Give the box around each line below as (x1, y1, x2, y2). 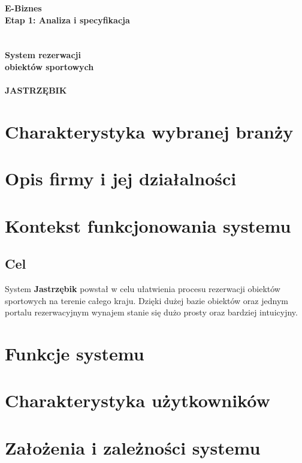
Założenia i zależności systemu (5, 435, 261, 459)
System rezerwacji (5, 49, 81, 61)
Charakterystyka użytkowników (5, 388, 270, 413)
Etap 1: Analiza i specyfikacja (5, 13, 130, 26)
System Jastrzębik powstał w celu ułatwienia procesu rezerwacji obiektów (5, 282, 280, 295)
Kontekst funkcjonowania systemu (5, 213, 291, 237)
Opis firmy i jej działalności (5, 166, 237, 191)
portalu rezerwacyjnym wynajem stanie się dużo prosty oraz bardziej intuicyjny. (5, 306, 298, 318)
